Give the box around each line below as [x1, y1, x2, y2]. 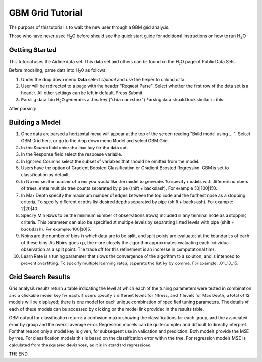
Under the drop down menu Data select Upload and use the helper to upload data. [21, 76, 186, 82]
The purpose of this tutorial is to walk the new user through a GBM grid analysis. [9, 24, 170, 30]
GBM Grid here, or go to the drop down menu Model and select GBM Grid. [21, 138, 169, 144]
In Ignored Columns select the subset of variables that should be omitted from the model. [21, 158, 200, 164]
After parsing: [9, 106, 36, 112]
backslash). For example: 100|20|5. [21, 226, 92, 232]
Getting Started [9, 46, 57, 54]
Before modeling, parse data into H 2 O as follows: [9, 67, 107, 75]
